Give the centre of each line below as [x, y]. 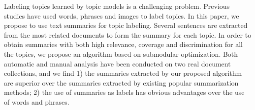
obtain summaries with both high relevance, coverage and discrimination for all [123, 44]
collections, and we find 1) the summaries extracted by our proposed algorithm [123, 73]
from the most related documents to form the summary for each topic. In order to [128, 34]
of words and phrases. [37, 101]
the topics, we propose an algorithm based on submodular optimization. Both [121, 54]
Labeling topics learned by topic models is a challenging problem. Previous [117, 6]
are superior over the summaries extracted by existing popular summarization [121, 82]
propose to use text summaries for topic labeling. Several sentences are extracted [126, 25]
